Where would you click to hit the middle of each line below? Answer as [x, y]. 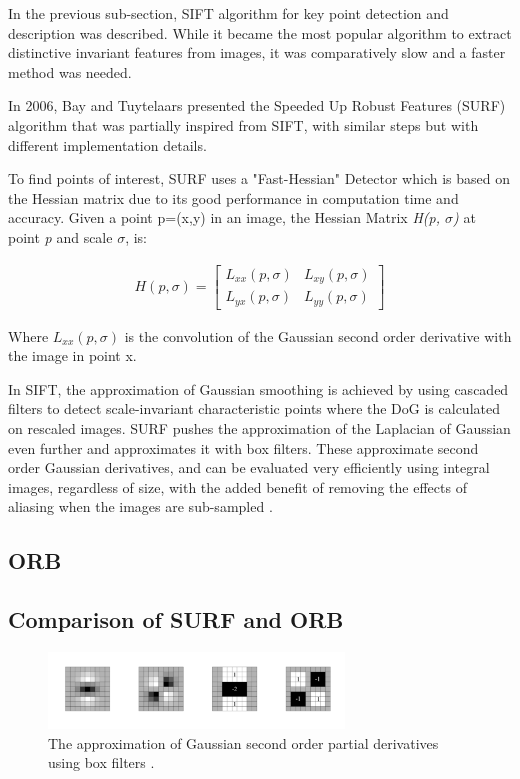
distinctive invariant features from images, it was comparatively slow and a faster [257, 52]
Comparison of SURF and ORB [176, 619]
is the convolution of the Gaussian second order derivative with [318, 335]
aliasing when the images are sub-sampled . [140, 506]
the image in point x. [72, 355]
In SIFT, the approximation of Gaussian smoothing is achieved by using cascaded [258, 388]
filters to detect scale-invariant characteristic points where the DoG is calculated [254, 408]
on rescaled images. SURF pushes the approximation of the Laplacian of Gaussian [259, 427]
